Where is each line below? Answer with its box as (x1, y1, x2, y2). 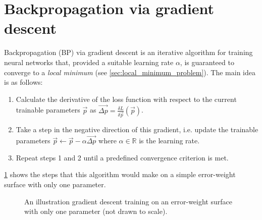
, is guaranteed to (180, 57, 234, 67)
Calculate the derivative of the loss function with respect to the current (16, 93, 237, 104)
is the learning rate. (139, 135, 200, 146)
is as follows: (4, 77, 43, 87)
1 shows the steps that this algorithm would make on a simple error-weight (4, 169, 236, 180)
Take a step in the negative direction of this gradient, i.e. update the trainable (16, 124, 258, 135)
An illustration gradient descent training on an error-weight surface (24, 196, 232, 206)
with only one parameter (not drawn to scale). (24, 206, 168, 216)
